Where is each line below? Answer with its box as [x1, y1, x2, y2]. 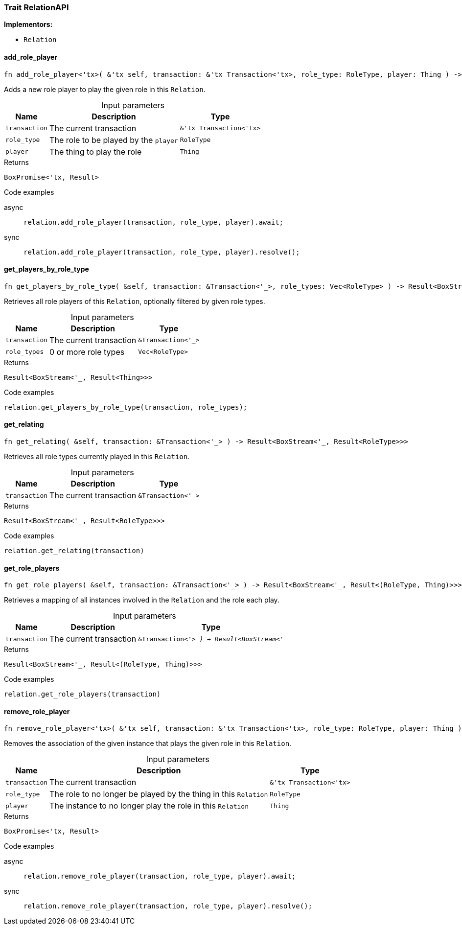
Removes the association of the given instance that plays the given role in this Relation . [4, 739, 292, 748]
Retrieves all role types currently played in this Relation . [4, 452, 190, 461]
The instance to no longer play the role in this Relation [49, 801, 249, 811]
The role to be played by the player [49, 135, 178, 145]
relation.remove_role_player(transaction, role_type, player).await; [23, 872, 296, 881]
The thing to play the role [49, 146, 142, 157]
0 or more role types [49, 347, 125, 357]
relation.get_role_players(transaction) [4, 690, 161, 698]
